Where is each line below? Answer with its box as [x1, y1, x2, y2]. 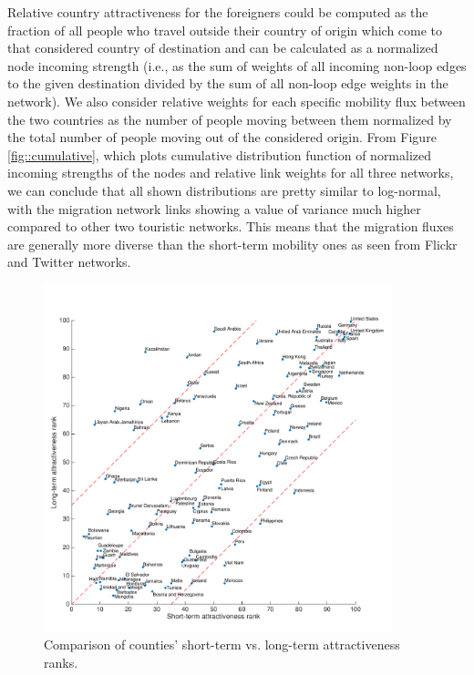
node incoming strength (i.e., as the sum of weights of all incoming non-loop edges [7, 56, 467, 75]
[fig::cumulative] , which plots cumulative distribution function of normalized [7, 145, 432, 164]
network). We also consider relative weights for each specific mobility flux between [7, 91, 466, 110]
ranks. [44, 652, 78, 671]
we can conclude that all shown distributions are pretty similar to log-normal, [7, 180, 441, 199]
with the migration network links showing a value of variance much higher [7, 199, 421, 218]
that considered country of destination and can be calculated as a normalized [7, 38, 438, 57]
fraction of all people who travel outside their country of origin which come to [7, 20, 443, 39]
